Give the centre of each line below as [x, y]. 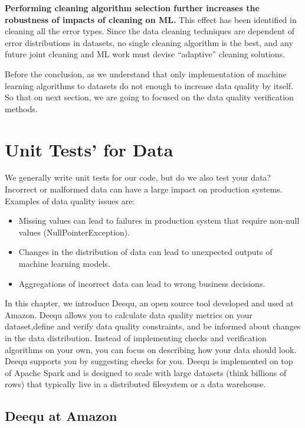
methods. [21, 108]
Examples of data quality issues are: [70, 200]
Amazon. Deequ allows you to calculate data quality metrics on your [129, 314]
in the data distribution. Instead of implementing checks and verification [136, 338]
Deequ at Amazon [61, 416]
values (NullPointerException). [74, 232]
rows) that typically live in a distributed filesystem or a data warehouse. [135, 384]
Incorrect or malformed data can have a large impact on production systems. [144, 189]
